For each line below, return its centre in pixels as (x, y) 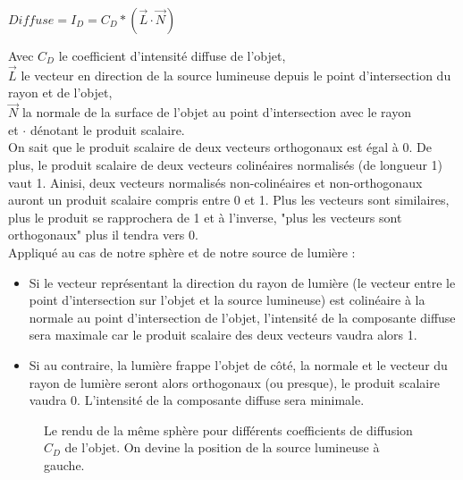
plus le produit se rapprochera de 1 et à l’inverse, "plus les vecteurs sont (205, 217)
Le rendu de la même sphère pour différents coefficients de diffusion (228, 429)
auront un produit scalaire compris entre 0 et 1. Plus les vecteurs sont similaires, (229, 200)
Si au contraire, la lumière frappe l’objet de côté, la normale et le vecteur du (238, 364)
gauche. (64, 464)
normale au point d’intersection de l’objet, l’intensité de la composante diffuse (242, 317)
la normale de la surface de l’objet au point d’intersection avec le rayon (216, 112)
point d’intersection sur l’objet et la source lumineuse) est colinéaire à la (227, 300)
